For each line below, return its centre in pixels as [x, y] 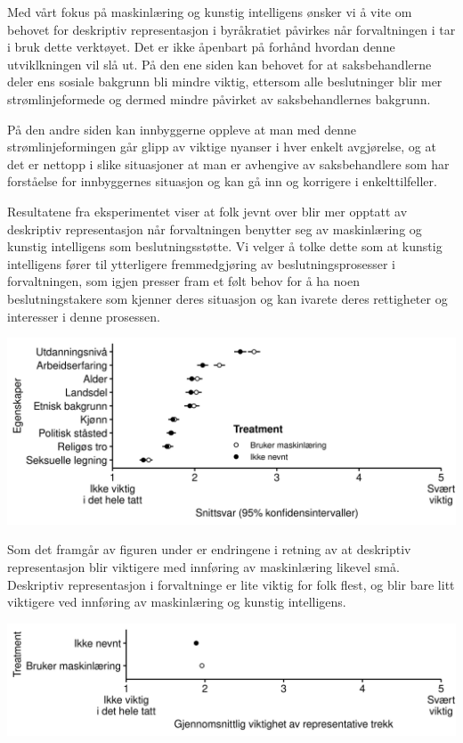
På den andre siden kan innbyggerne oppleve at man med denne [182, 129]
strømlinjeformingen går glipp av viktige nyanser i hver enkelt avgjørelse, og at [222, 147]
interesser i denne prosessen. [84, 316]
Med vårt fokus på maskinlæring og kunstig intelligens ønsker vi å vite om [210, 12]
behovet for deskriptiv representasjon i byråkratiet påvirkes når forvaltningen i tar [231, 29]
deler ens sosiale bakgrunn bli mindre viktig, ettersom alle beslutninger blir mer [225, 82]
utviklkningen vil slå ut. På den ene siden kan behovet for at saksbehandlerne [219, 64]
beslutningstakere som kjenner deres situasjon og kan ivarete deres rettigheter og [227, 298]
